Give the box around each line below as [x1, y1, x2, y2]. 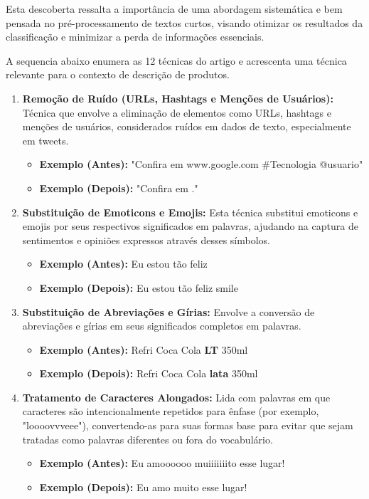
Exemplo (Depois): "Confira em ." [39, 180, 198, 195]
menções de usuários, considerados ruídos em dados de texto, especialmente [22, 119, 351, 134]
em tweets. [22, 132, 69, 147]
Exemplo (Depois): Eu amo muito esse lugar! [39, 479, 247, 494]
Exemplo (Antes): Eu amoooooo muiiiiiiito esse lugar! [39, 456, 285, 471]
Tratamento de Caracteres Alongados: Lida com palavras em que [22, 389, 331, 404]
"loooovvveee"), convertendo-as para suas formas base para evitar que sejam [22, 418, 353, 433]
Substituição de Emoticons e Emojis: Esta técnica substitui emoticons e [22, 204, 358, 219]
